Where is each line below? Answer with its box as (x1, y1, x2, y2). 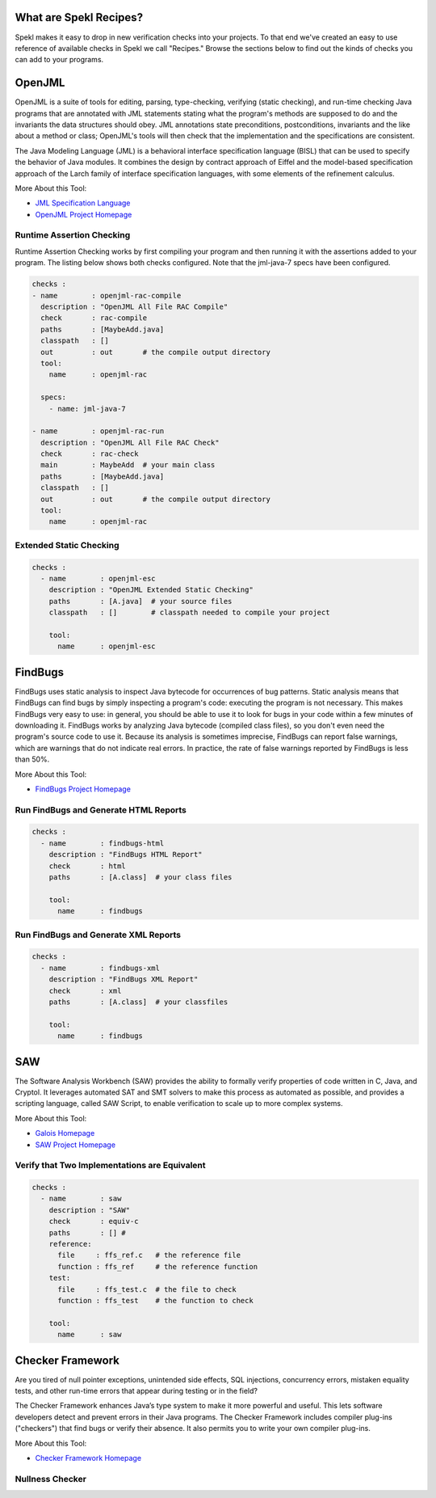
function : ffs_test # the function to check (57, 1296, 254, 1305)
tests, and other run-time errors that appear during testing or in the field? (15, 1386, 258, 1396)
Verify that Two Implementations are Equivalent (15, 1160, 206, 1171)
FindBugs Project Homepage (35, 784, 131, 794)
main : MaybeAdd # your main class (40, 461, 216, 470)
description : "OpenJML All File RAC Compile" (40, 302, 228, 311)
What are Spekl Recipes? (15, 11, 144, 24)
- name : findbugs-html (40, 838, 165, 848)
